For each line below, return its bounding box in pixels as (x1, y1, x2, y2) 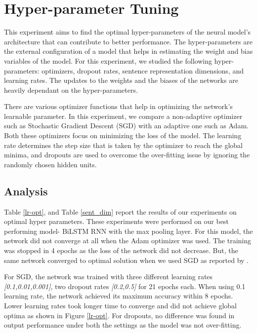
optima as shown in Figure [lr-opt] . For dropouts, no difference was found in (4, 310, 235, 320)
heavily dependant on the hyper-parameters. (4, 84, 138, 95)
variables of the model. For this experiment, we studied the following (4, 55, 212, 66)
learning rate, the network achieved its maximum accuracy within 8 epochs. (4, 291, 233, 301)
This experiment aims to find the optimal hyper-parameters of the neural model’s (4, 27, 251, 37)
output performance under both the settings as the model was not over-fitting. (4, 320, 242, 330)
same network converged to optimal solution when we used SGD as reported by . (4, 255, 249, 265)
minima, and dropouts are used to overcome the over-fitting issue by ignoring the (4, 149, 250, 160)
